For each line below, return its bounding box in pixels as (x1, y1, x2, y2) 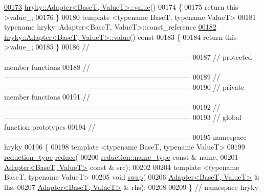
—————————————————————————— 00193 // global (4, 111, 241, 122)
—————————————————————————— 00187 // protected (4, 51, 252, 62)
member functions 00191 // (4, 91, 90, 102)
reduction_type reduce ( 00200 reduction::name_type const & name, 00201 (4, 151, 238, 162)
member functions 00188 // (4, 61, 90, 72)
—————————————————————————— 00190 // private (4, 81, 245, 92)
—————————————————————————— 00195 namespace (4, 131, 247, 142)
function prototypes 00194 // (4, 121, 96, 132)
